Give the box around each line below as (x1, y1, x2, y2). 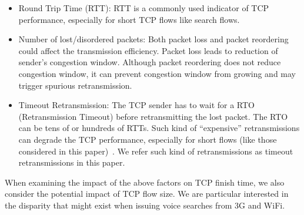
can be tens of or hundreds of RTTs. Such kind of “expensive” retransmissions (18, 122, 300, 134)
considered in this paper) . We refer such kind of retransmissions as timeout (18, 145, 293, 157)
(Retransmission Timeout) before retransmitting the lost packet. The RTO (18, 110, 288, 122)
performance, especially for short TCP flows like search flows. (18, 13, 240, 25)
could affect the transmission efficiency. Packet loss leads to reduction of (18, 44, 278, 56)
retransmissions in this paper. (18, 156, 125, 169)
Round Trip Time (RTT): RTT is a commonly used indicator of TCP (18, 2, 269, 14)
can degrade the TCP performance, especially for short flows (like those (18, 133, 277, 145)
